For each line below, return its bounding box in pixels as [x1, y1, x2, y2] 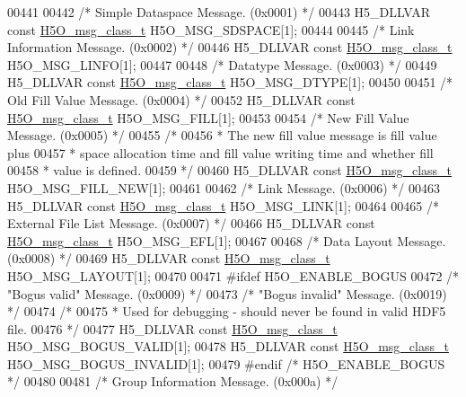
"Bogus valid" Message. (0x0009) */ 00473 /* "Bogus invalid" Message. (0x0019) [7, 284, 447, 303]
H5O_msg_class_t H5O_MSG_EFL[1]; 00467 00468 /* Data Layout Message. [7, 231, 446, 250]
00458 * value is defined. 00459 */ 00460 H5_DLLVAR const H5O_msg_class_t [7, 161, 453, 180]
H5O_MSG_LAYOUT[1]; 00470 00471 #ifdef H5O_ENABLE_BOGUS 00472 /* [7, 266, 460, 285]
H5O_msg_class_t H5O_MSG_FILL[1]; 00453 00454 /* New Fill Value [7, 108, 409, 127]
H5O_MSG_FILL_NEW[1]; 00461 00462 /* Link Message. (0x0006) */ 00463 [7, 178, 440, 197]
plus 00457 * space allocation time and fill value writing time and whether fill [7, 143, 434, 162]
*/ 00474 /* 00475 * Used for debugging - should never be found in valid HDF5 [7, 302, 446, 321]
